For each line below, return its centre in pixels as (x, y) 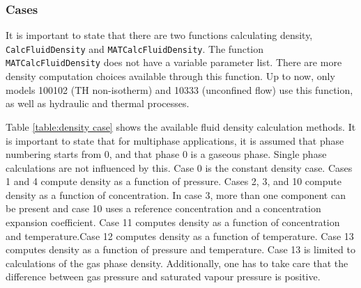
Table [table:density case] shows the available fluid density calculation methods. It (181, 126)
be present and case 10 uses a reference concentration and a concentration (163, 208)
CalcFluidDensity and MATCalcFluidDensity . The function (135, 48)
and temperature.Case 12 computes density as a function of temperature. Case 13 (180, 235)
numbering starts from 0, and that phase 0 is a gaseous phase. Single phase (166, 154)
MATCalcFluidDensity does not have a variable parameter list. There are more (174, 62)
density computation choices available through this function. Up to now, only (170, 76)
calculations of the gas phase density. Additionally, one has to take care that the (177, 263)
